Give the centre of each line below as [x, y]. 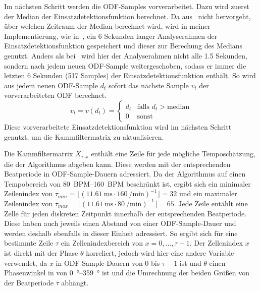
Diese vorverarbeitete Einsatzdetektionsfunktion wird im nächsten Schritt [118, 126]
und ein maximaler [208, 193]
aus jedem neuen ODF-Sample [51, 85]
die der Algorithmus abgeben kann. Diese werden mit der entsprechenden [117, 164]
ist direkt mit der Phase [41, 252]
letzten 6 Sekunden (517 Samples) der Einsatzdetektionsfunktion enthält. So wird [130, 75]
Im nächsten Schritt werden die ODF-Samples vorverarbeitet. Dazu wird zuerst [127, 6]
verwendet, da [26, 263]
